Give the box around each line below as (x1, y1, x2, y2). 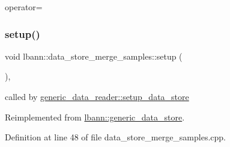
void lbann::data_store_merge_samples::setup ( (5, 49, 183, 62)
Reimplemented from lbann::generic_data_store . (5, 110, 185, 123)
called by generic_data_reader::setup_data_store (5, 90, 189, 102)
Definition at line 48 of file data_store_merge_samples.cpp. (5, 131, 226, 143)
